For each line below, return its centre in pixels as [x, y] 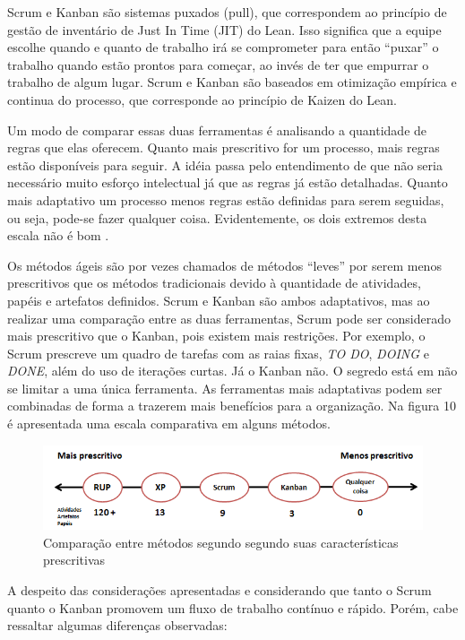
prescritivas [74, 560]
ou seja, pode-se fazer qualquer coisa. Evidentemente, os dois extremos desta [217, 217]
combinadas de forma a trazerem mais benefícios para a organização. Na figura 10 [232, 406]
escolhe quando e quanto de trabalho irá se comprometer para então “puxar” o [223, 47]
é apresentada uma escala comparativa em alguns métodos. [169, 424]
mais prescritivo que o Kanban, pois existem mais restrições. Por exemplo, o [216, 336]
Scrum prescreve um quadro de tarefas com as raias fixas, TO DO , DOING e [218, 353]
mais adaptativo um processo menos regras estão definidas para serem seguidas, [226, 199]
